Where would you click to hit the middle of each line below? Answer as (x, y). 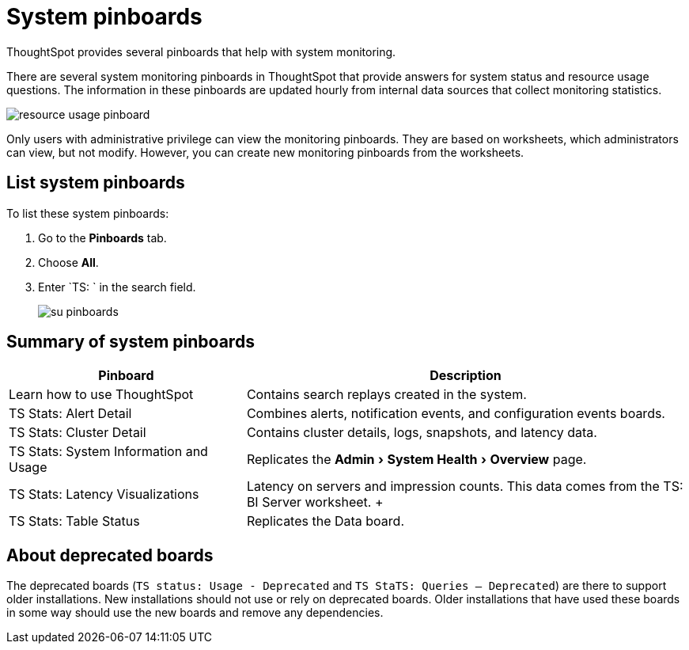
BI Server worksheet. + (315, 502)
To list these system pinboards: (88, 213)
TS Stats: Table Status (74, 521)
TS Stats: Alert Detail (70, 414)
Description (466, 376)
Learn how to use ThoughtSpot (101, 395)
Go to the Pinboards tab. (102, 238)
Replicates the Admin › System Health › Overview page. (416, 460)
